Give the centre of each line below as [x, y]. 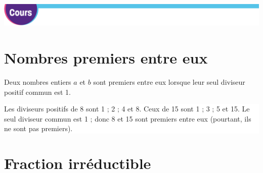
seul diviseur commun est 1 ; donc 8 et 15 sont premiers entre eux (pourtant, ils [128, 118]
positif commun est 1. [37, 92]
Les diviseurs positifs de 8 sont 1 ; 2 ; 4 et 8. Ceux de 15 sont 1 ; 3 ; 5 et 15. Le [127, 109]
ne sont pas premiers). [38, 128]
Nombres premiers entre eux [106, 58]
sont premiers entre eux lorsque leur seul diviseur [169, 82]
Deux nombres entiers [38, 82]
